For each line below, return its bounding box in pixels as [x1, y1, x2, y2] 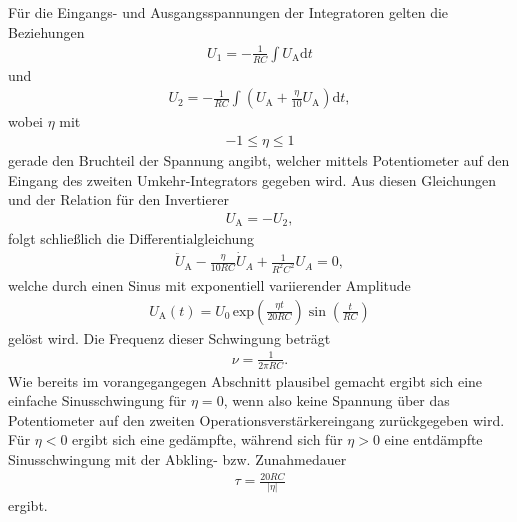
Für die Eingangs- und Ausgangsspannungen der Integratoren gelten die [8, 2, 449, 22]
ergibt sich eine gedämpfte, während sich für [72, 429, 343, 450]
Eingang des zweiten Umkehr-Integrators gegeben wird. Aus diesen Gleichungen [8, 169, 497, 190]
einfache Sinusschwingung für [8, 390, 187, 411]
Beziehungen [8, 21, 85, 42]
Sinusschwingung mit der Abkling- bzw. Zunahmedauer [8, 448, 347, 469]
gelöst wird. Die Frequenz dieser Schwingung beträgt [8, 327, 331, 348]
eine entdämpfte [384, 429, 483, 450]
